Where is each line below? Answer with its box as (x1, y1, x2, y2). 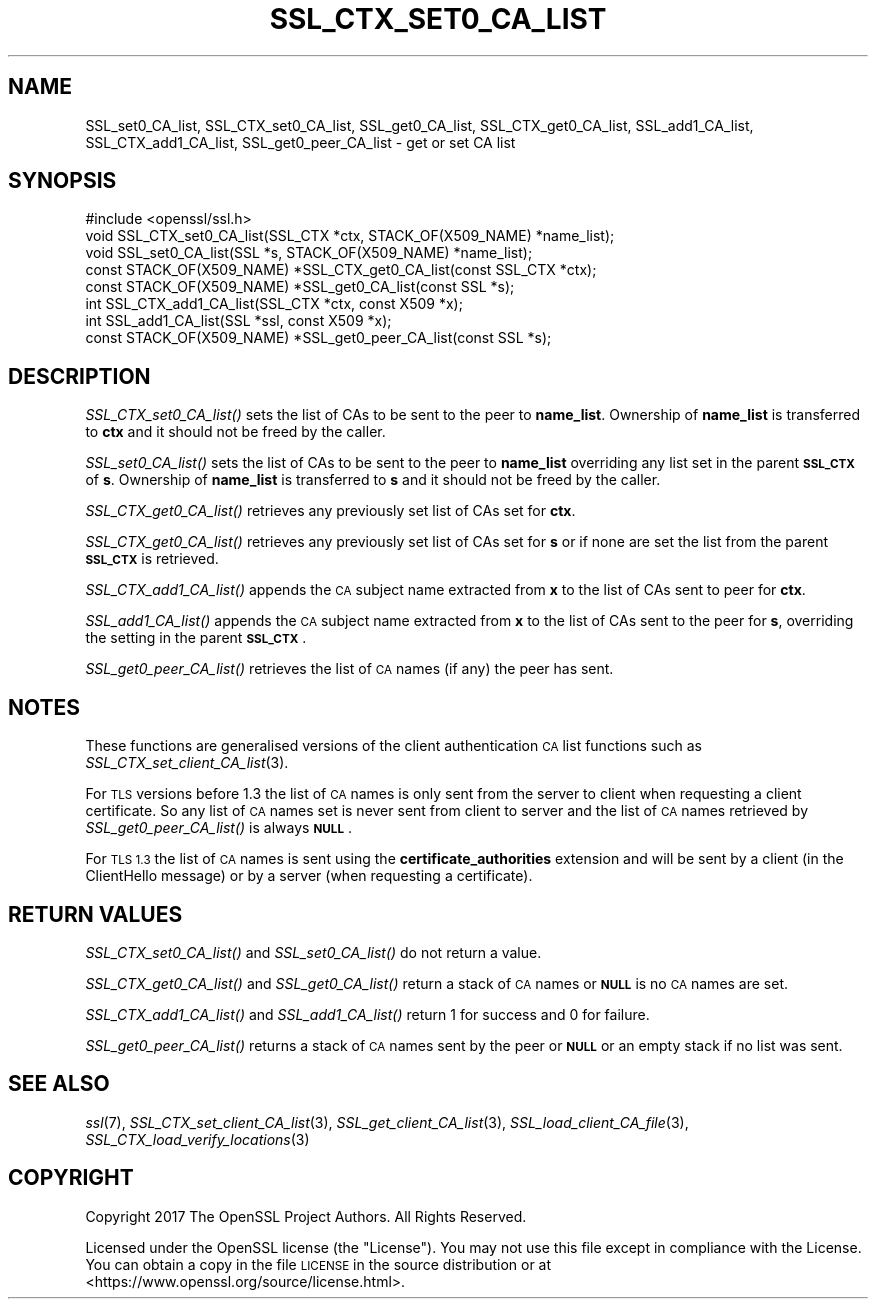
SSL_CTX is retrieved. (85, 550, 219, 568)
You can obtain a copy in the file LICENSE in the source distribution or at (85, 1255, 552, 1273)
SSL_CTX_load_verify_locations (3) (85, 1130, 310, 1148)
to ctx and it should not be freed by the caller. (85, 423, 386, 441)
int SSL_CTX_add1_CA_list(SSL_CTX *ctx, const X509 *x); (85, 295, 463, 313)
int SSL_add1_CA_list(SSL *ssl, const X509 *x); (85, 312, 392, 330)
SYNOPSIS (8, 168, 117, 194)
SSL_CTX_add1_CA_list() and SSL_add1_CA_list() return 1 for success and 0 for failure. (85, 1005, 650, 1023)
